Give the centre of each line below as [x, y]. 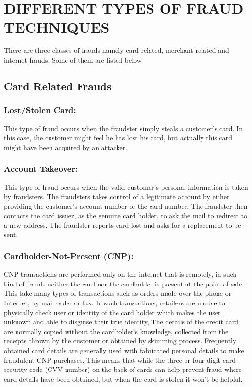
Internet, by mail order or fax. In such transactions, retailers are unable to [115, 303]
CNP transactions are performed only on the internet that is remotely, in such [120, 274]
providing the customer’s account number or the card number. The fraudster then [126, 206]
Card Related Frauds [58, 86]
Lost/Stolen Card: [40, 110]
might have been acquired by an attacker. [66, 147]
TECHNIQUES [57, 27]
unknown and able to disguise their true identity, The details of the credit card [121, 322]
